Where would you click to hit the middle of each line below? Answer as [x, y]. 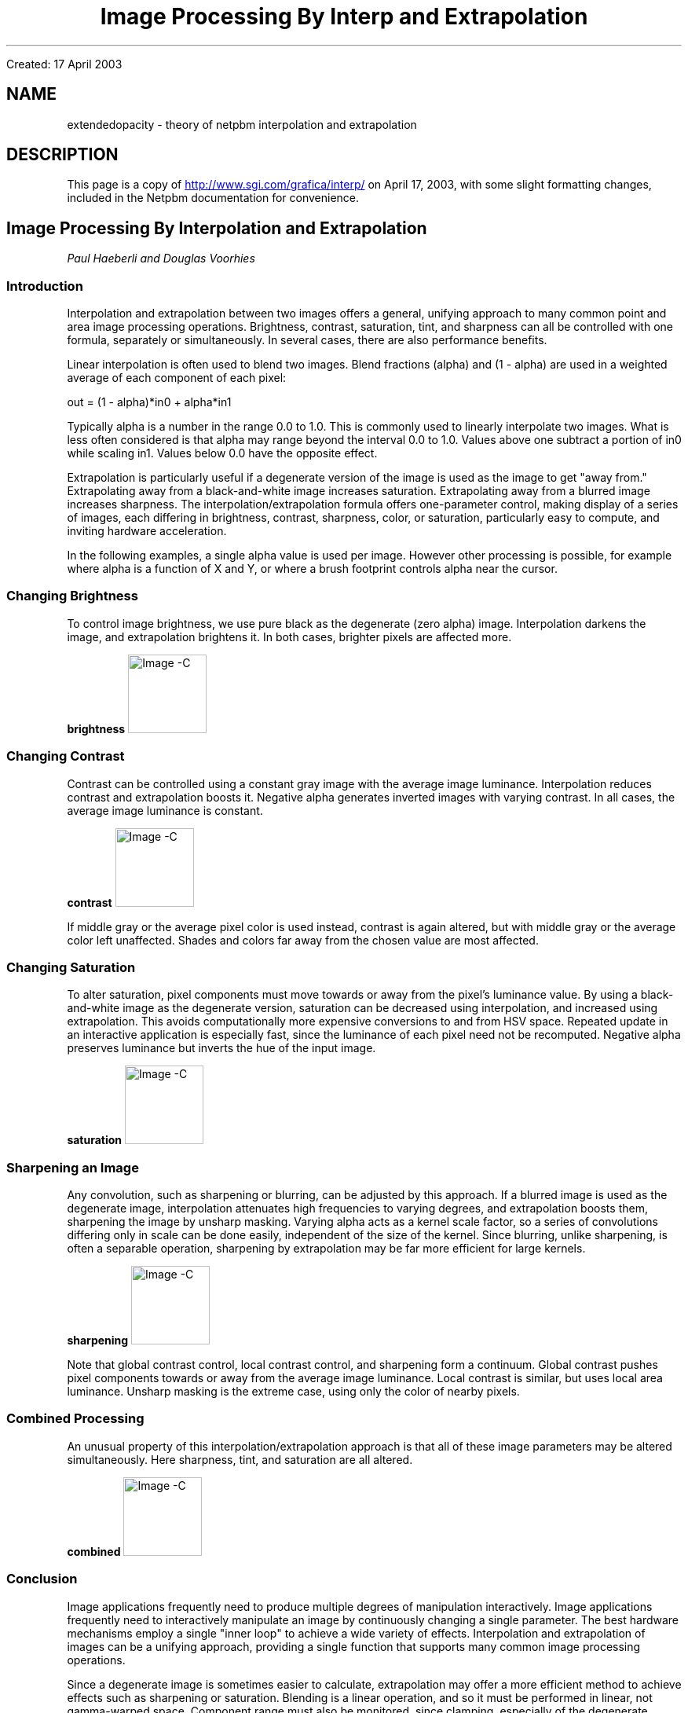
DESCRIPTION [62, 155]
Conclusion [42, 1579]
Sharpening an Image [73, 1167]
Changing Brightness [72, 596]
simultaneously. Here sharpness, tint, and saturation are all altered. [240, 1459]
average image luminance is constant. [165, 810]
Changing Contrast [66, 756]
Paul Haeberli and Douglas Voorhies [161, 259]
